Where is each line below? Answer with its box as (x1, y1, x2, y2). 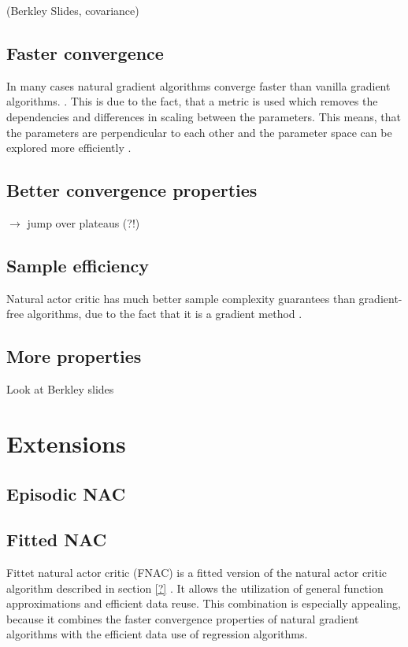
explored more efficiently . (6, 139, 132, 156)
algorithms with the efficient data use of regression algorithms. (6, 626, 308, 642)
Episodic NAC (6, 481, 126, 505)
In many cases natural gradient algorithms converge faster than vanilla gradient (6, 77, 391, 94)
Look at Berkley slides (6, 381, 114, 397)
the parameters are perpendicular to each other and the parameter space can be (6, 124, 392, 140)
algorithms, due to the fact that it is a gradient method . (27, 305, 302, 322)
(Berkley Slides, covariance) (6, 2, 139, 18)
